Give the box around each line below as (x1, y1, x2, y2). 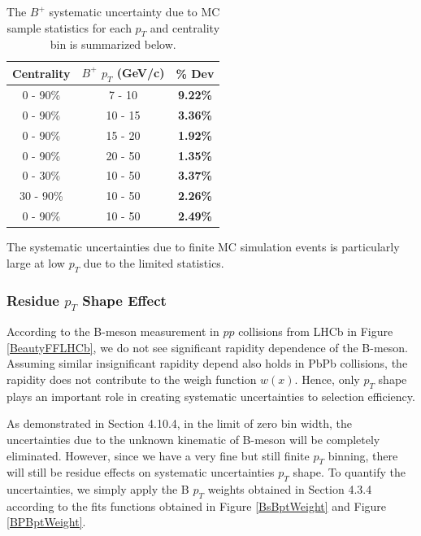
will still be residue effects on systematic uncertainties (7, 464, 275, 481)
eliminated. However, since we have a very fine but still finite (7, 447, 310, 464)
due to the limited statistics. (83, 254, 224, 271)
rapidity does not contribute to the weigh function (7, 370, 257, 387)
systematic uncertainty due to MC (49, 3, 220, 20)
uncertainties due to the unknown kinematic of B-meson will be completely (7, 430, 380, 447)
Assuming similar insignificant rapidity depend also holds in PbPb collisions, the (7, 355, 408, 372)
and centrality (150, 19, 220, 36)
